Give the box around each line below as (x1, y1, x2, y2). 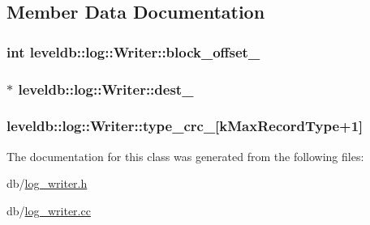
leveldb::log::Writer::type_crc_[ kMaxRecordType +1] (6, 116, 364, 136)
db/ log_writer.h (6, 175, 88, 192)
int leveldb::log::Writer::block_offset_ (6, 41, 260, 62)
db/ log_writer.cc (6, 202, 91, 219)
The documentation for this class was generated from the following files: (6, 147, 364, 164)
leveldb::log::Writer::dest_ (18, 79, 194, 99)
